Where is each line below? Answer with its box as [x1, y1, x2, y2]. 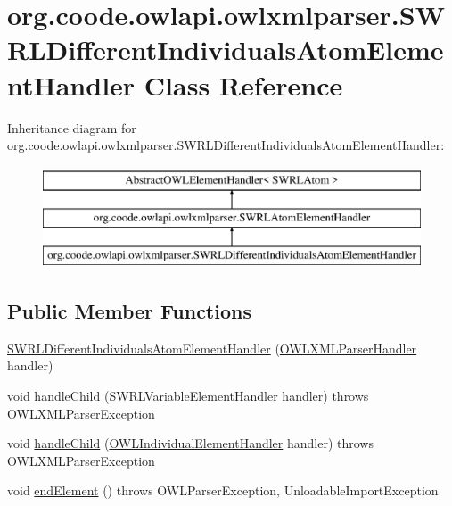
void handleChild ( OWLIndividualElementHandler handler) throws [7, 434, 374, 452]
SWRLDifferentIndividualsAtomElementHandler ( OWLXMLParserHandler [7, 338, 417, 357]
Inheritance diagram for [7, 118, 136, 137]
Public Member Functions [7, 297, 251, 325]
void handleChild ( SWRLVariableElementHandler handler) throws [7, 386, 369, 405]
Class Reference [144, 66, 343, 103]
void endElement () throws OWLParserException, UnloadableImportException [7, 481, 439, 500]
